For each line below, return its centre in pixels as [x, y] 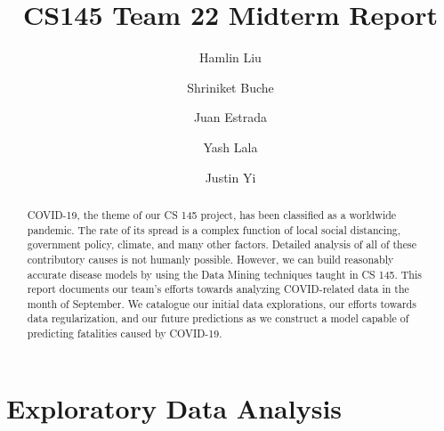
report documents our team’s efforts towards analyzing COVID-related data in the [218, 289]
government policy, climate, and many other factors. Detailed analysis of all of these [222, 244]
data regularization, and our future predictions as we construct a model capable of [218, 318]
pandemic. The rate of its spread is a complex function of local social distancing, [214, 229]
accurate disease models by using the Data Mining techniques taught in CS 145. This [224, 274]
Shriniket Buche [230, 87]
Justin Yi [230, 177]
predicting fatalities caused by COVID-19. [125, 333]
